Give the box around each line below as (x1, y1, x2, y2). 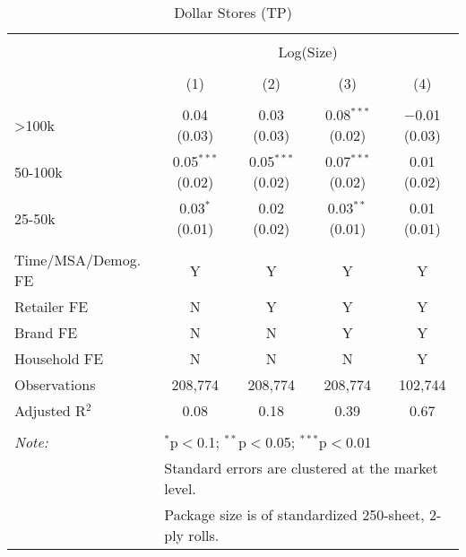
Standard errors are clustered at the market (164, 457, 438, 478)
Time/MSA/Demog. (14, 249, 142, 270)
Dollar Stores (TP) (174, 2, 292, 22)
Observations (14, 374, 96, 395)
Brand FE (14, 322, 78, 343)
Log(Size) (278, 41, 338, 62)
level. (164, 478, 196, 499)
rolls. (188, 525, 220, 545)
